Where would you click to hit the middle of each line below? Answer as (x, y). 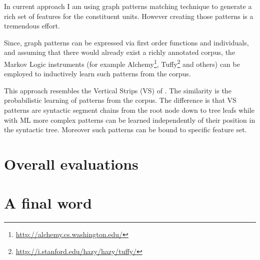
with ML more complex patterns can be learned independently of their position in (130, 120)
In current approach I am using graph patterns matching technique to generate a (128, 6)
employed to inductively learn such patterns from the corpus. (97, 74)
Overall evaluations (71, 163)
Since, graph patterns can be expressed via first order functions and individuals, (126, 42)
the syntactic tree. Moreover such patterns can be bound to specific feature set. (125, 130)
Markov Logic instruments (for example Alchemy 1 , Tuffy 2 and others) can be (122, 63)
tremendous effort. (32, 26)
